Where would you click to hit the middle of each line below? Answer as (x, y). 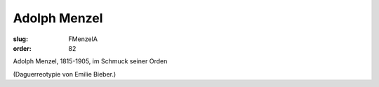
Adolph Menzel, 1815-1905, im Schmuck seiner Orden (90, 61)
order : (22, 48)
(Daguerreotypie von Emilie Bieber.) (65, 74)
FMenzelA (83, 39)
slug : (20, 39)
